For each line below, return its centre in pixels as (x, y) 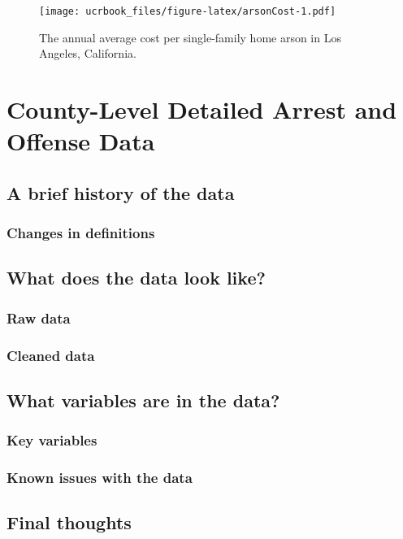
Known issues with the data (100, 478)
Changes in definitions (81, 233)
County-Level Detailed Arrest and (202, 109)
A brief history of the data (121, 192)
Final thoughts (69, 522)
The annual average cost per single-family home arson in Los (190, 37)
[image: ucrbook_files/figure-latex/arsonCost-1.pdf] (188, 11)
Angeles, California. (88, 53)
